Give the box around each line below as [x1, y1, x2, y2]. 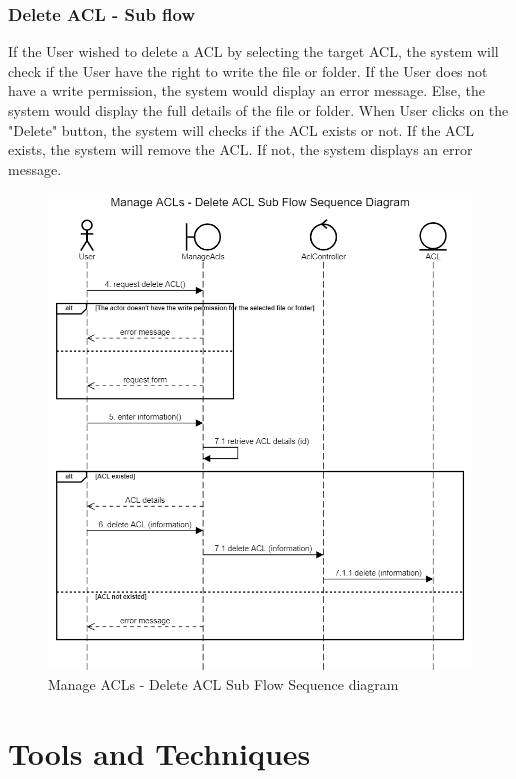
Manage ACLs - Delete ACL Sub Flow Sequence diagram [48, 674, 399, 695]
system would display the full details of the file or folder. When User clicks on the [8, 100, 509, 120]
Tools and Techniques [8, 732, 311, 773]
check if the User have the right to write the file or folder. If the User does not [8, 60, 488, 81]
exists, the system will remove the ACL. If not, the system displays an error [8, 139, 473, 160]
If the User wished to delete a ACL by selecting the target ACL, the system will [8, 41, 499, 62]
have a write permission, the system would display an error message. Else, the [8, 80, 485, 101]
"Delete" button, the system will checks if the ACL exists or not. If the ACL [8, 119, 475, 140]
